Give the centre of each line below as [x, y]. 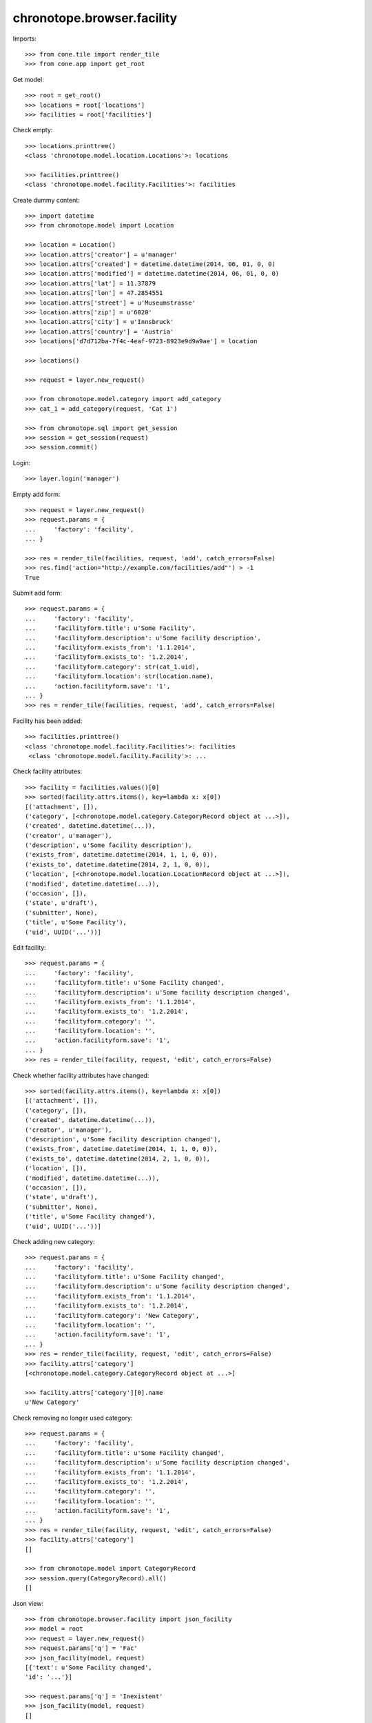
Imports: [25, 39]
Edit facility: [29, 947]
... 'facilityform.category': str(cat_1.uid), [112, 666]
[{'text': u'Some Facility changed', [89, 1667]
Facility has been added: [48, 721]
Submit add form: [37, 593]
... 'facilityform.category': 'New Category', [112, 1315]
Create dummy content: [46, 200]
